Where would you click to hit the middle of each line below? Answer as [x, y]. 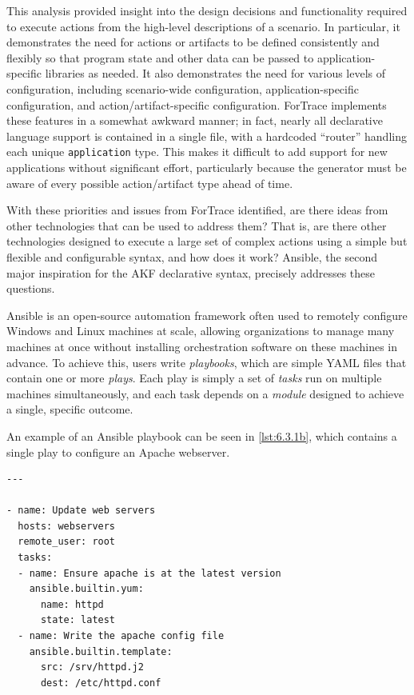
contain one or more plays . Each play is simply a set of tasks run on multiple [194, 378]
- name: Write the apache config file [121, 636]
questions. [31, 288]
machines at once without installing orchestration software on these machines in [202, 346]
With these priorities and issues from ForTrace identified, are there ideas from [197, 210]
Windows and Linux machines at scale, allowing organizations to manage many [201, 331]
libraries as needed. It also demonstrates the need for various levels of [215, 73]
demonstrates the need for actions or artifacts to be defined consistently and [193, 42]
